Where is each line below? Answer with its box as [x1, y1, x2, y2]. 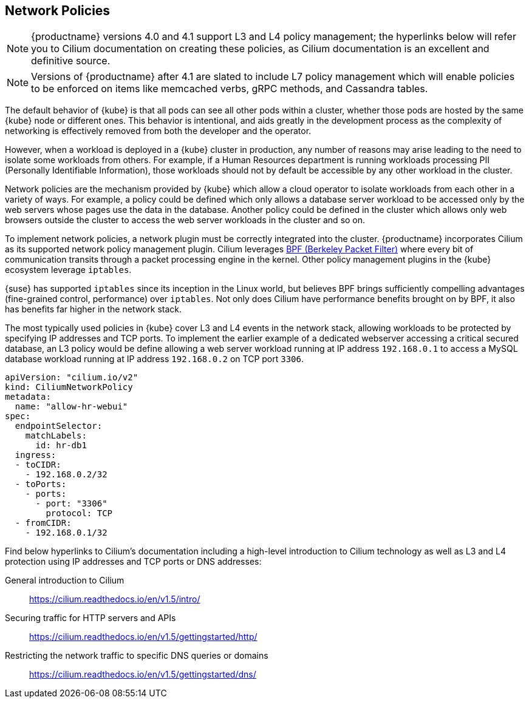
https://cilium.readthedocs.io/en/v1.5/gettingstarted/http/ [29, 631, 258, 642]
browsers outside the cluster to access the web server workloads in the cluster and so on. [5, 215, 366, 226]
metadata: [5, 392, 51, 402]
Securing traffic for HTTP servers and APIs [5, 613, 176, 624]
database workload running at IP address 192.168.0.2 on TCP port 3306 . [5, 354, 304, 365]
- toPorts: [15, 479, 67, 489]
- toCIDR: [15, 460, 61, 470]
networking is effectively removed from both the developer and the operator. [5, 126, 312, 136]
